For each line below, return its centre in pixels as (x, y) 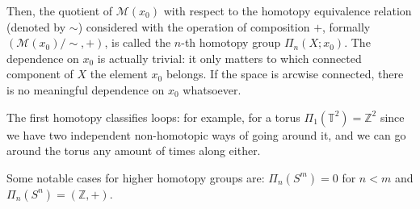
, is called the (138, 42)
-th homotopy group (231, 42)
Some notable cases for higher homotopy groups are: (136, 177)
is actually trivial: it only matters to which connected (229, 58)
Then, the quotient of (60, 10)
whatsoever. (212, 89)
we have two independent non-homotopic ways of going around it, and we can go (206, 134)
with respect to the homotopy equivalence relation (288, 10)
